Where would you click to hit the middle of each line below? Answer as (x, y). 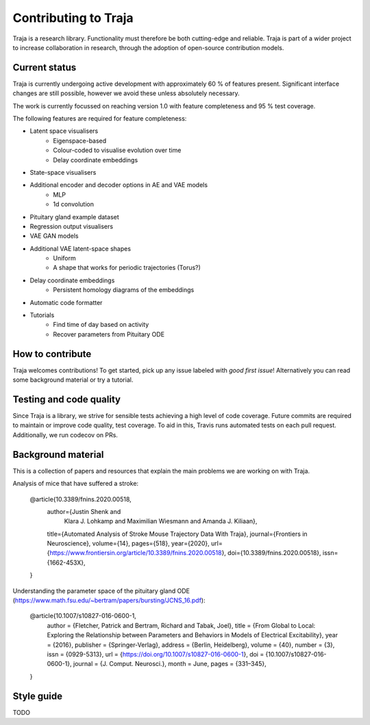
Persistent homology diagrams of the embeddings (124, 290)
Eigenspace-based (80, 140)
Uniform (64, 258)
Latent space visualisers (64, 131)
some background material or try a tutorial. (73, 380)
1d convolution (73, 204)
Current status (45, 67)
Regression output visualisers (71, 226)
